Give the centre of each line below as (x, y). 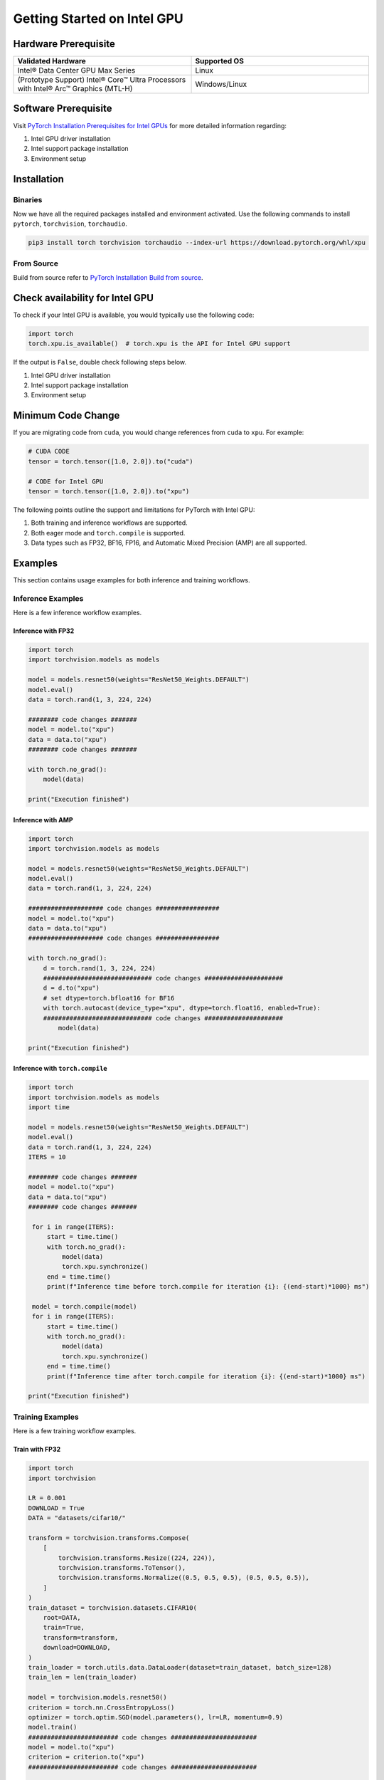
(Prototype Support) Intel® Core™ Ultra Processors (102, 80)
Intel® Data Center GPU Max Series (76, 70)
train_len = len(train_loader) (83, 1677)
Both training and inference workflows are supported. (109, 523)
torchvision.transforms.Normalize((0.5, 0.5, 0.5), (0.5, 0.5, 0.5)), (183, 1578)
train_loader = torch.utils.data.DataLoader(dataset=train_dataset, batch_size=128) (180, 1667)
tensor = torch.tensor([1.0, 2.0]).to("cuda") (111, 461)
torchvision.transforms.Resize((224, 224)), (137, 1558)
